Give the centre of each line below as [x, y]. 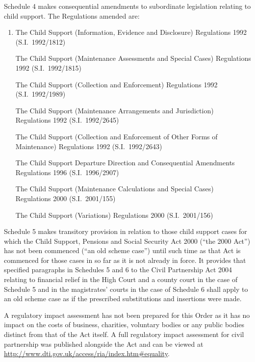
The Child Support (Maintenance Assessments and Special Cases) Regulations [133, 58]
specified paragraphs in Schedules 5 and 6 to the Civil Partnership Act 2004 [118, 270]
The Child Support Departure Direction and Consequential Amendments [125, 163]
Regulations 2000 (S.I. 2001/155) [65, 198]
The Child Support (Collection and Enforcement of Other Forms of [116, 136]
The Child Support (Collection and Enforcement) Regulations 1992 [116, 84]
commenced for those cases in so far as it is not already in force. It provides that [125, 260]
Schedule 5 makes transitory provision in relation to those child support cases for [126, 231]
